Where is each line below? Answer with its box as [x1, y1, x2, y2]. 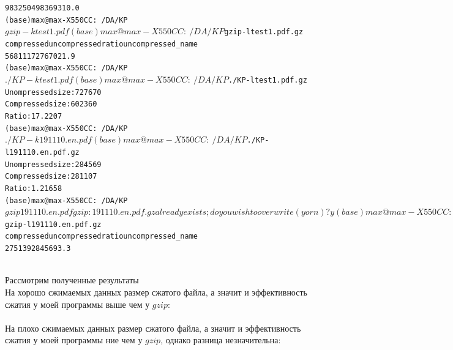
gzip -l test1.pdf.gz [224, 28, 304, 37]
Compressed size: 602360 [5, 100, 97, 109]
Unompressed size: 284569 [5, 160, 102, 169]
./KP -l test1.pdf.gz [228, 75, 307, 84]
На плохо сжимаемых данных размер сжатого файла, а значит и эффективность [5, 321, 301, 334]
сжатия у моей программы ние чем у [5, 333, 143, 346]
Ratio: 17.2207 [5, 111, 62, 121]
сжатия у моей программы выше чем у [5, 297, 150, 310]
